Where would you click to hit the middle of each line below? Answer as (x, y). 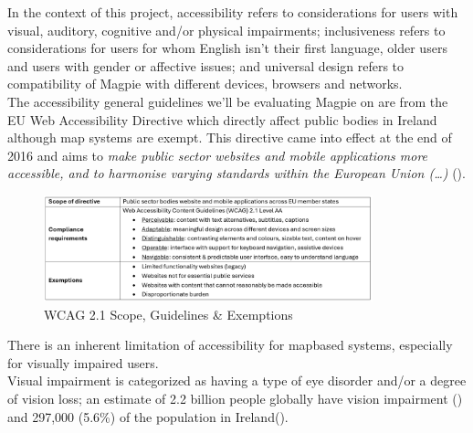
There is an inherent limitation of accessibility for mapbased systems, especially (230, 345)
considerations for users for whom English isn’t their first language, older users (227, 48)
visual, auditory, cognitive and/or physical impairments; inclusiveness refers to (226, 30)
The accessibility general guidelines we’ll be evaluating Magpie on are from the (228, 101)
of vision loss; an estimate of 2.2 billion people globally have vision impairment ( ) (235, 399)
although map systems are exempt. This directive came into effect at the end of (230, 137)
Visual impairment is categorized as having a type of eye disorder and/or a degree (237, 380)
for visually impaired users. (83, 362)
